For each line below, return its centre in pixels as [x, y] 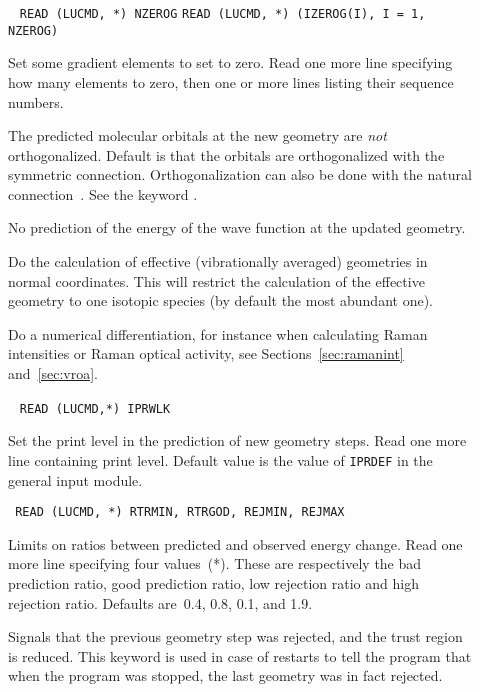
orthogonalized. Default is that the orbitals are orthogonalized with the [226, 154]
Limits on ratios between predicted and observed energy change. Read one [235, 543]
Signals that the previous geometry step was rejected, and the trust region [235, 636]
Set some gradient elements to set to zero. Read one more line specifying [230, 62]
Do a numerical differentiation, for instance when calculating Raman [218, 333]
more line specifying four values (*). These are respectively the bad [215, 563]
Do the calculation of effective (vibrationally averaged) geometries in [218, 261]
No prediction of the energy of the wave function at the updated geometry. [237, 227]
